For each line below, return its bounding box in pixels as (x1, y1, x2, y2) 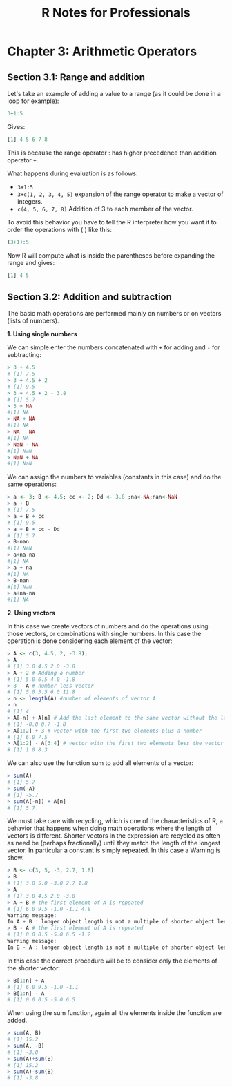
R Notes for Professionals (41, 5, 191, 21)
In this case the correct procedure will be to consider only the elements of (7, 956, 217, 965)
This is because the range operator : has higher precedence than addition (7, 148, 217, 157)
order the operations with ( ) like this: (7, 225, 113, 233)
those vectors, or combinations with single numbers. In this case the (7, 630, 202, 638)
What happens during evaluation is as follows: (7, 169, 138, 177)
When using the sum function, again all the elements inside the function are (7, 1009, 222, 1017)
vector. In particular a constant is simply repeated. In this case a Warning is (7, 846, 221, 854)
